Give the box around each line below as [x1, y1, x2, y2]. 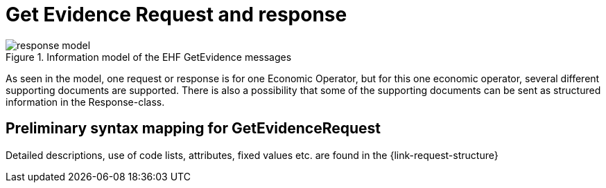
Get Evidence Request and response [6, 3, 347, 26]
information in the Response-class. [6, 95, 165, 108]
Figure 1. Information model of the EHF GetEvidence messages [6, 50, 292, 63]
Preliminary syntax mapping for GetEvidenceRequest [6, 120, 381, 138]
